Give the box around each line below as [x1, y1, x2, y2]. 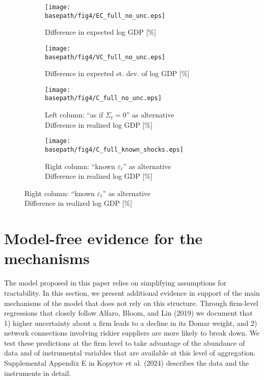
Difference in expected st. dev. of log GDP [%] [45, 68, 190, 79]
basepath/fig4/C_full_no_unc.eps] [45, 94, 162, 102]
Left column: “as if [45, 109, 103, 120]
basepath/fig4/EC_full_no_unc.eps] [45, 12, 166, 19]
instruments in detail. [4, 367, 71, 378]
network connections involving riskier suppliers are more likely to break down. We [4, 327, 260, 338]
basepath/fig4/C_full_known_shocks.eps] [45, 146, 184, 153]
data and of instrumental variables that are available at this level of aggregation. [4, 347, 256, 358]
